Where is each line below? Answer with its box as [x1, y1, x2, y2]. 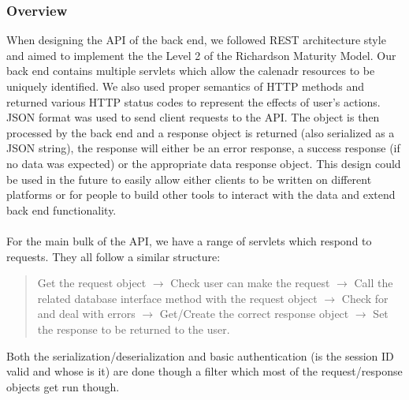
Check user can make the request [170, 275, 330, 291]
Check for [341, 290, 389, 306]
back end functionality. [6, 201, 117, 218]
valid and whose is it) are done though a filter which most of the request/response [6, 363, 403, 379]
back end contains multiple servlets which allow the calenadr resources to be [6, 62, 375, 79]
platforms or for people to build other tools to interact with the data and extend [6, 186, 396, 203]
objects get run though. [6, 378, 120, 394]
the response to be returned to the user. [37, 320, 230, 337]
